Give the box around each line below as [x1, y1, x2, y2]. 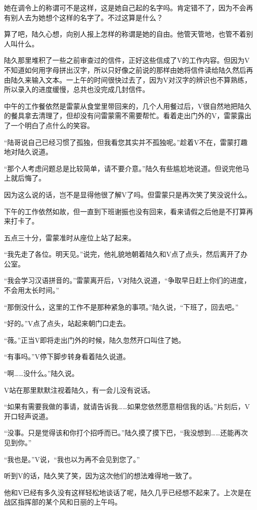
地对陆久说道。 [4, 146, 52, 157]
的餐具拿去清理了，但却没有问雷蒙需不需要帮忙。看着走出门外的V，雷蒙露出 [4, 110, 252, 121]
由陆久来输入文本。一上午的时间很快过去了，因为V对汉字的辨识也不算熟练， [4, 74, 252, 85]
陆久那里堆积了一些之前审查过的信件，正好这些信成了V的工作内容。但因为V [4, 55, 250, 65]
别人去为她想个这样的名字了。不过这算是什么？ [10, 12, 163, 22]
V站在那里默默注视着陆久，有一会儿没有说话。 [4, 384, 155, 395]
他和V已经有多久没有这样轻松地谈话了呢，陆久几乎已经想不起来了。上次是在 [4, 487, 252, 497]
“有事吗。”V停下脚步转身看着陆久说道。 [4, 351, 130, 362]
